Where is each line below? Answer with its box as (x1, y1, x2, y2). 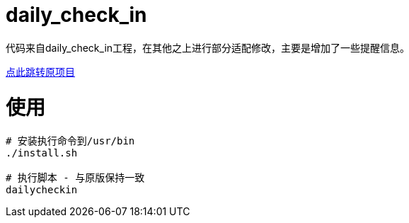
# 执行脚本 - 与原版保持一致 (6, 172, 145, 184)
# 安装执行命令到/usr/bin (6, 135, 135, 147)
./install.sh (6, 147, 78, 159)
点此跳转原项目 (6, 65, 75, 78)
